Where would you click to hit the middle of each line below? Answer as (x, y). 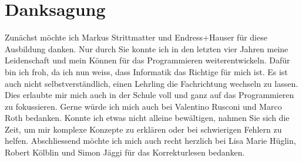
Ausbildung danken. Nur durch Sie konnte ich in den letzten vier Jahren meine (147, 48)
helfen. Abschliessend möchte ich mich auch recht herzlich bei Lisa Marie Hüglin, (150, 141)
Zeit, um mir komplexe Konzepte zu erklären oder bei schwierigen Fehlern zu (143, 129)
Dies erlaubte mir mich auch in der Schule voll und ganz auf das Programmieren (150, 95)
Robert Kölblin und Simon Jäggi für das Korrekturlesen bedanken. (125, 152)
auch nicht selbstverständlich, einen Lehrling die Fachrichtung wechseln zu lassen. (152, 83)
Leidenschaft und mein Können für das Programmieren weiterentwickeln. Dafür (147, 60)
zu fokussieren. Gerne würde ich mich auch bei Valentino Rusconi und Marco (143, 106)
